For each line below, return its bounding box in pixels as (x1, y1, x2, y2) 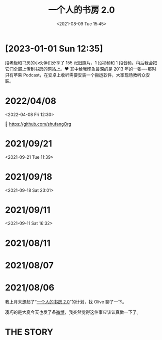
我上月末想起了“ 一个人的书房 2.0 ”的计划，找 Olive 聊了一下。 (5, 299, 127, 304)
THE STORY (5, 326, 53, 338)
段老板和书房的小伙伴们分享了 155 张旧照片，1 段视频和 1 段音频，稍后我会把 (5, 59, 158, 66)
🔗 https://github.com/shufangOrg (5, 121, 72, 127)
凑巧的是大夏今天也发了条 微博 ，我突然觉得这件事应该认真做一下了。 (5, 309, 141, 315)
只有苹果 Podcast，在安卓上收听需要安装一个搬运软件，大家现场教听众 (5, 72, 146, 78)
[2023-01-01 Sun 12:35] (5, 43, 103, 54)
